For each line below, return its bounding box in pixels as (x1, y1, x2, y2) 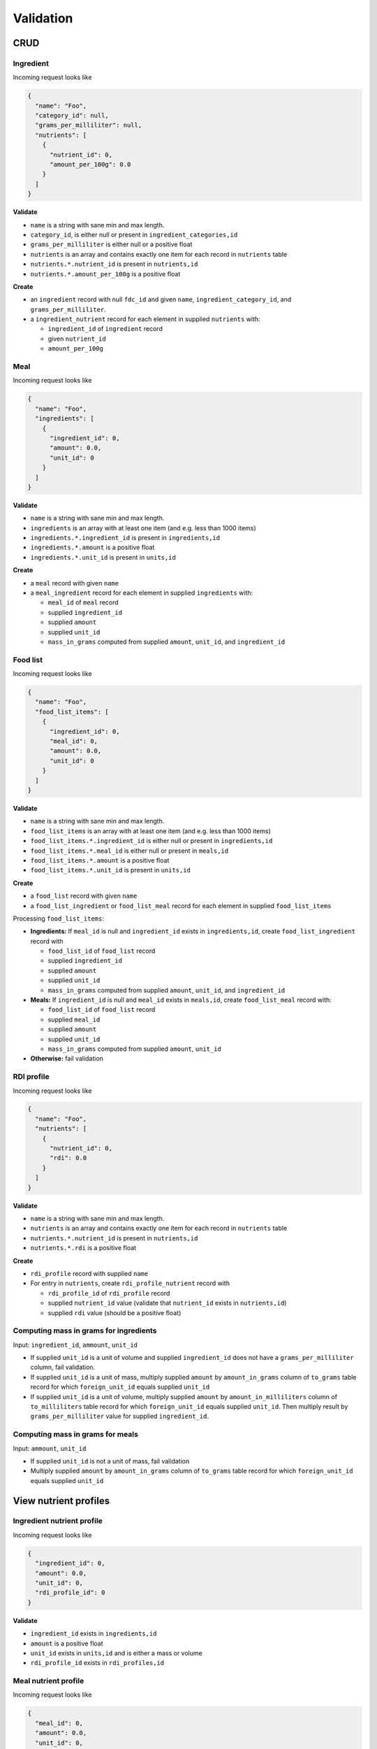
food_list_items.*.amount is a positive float (30, 856, 170, 864)
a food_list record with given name (30, 892, 138, 900)
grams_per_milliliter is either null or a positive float (30, 240, 193, 248)
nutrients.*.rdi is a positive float (30, 1244, 136, 1252)
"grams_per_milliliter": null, (35, 121, 142, 129)
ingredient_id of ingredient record (47, 325, 163, 333)
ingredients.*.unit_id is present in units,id (30, 553, 176, 561)
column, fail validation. (30, 1363, 96, 1371)
